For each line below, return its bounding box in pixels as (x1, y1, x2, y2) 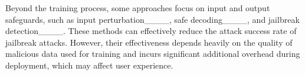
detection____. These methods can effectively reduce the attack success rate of (5, 25, 297, 37)
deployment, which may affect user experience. (5, 59, 173, 71)
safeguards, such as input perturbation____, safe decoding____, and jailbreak (5, 13, 300, 25)
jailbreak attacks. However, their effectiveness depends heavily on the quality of (5, 36, 293, 48)
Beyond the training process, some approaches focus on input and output (5, 2, 270, 13)
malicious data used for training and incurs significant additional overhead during (5, 47, 300, 60)
